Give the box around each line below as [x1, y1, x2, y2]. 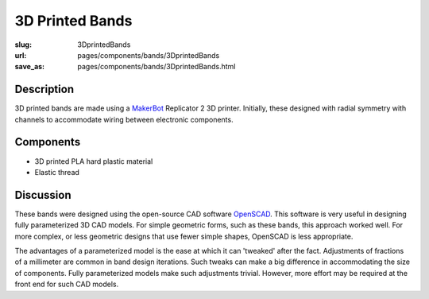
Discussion [14, 188, 71, 202]
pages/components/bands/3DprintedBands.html [77, 62, 236, 72]
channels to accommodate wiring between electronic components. [14, 115, 234, 124]
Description [14, 83, 75, 96]
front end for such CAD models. [14, 279, 119, 289]
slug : [14, 40, 32, 49]
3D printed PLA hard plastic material [34, 156, 153, 166]
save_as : [14, 62, 45, 72]
